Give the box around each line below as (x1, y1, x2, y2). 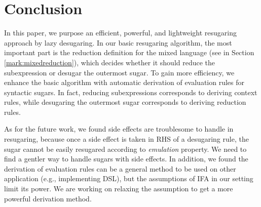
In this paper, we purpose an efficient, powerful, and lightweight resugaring (4, 27, 237, 38)
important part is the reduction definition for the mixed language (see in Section (4, 47, 254, 58)
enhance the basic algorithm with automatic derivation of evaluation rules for (4, 77, 244, 88)
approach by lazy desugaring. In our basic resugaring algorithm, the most (4, 37, 232, 48)
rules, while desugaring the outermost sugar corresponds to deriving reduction (4, 97, 246, 107)
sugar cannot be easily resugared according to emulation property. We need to (4, 143, 247, 154)
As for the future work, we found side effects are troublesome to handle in (4, 123, 234, 134)
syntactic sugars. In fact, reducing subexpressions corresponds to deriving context (4, 87, 257, 97)
